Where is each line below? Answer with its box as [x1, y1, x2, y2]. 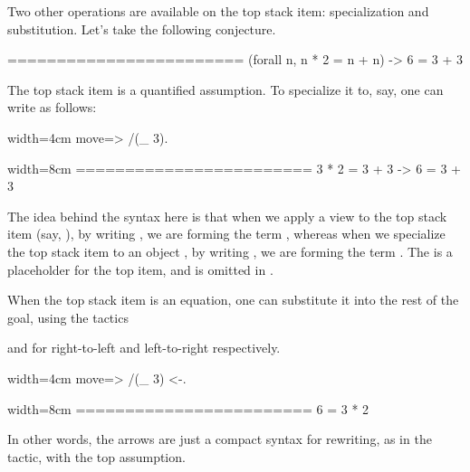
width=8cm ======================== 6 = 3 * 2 [7, 399, 369, 418]
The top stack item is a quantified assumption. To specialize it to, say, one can [7, 80, 444, 99]
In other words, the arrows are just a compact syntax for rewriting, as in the [7, 430, 432, 448]
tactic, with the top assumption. [7, 447, 186, 466]
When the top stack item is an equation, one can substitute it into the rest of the [7, 290, 459, 309]
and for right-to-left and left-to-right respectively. [7, 338, 281, 357]
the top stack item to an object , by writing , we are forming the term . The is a [7, 241, 453, 260]
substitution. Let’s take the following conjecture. [7, 19, 276, 38]
